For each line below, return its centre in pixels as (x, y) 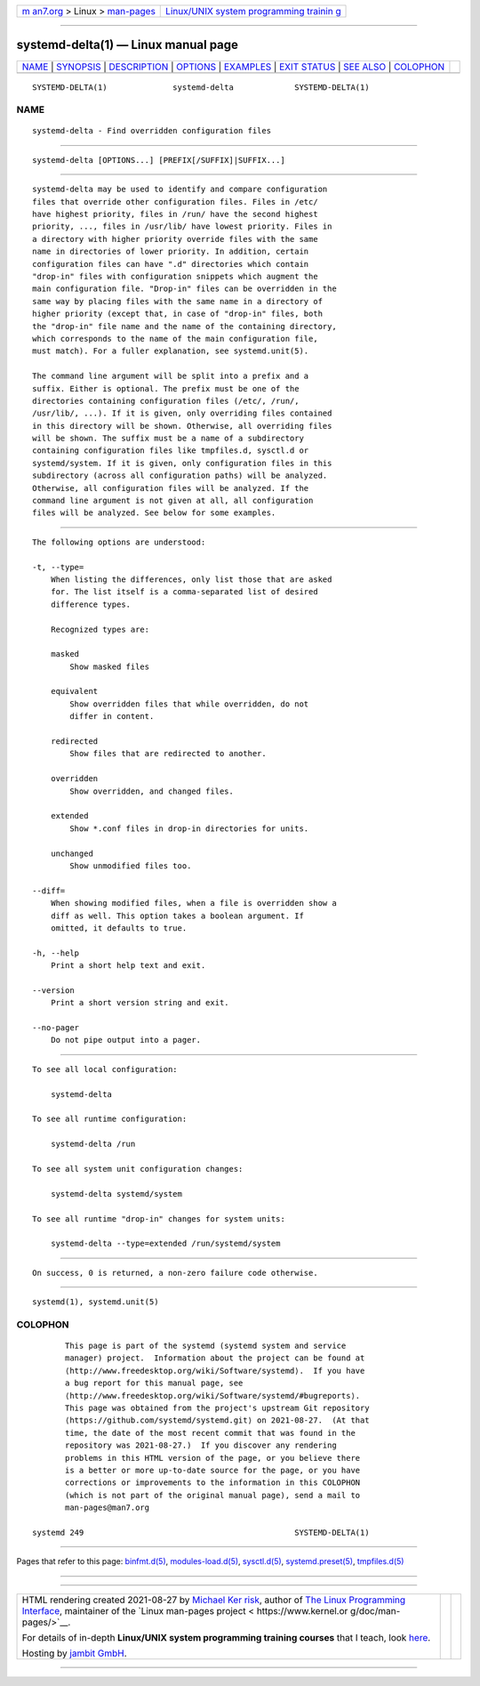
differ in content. (112, 717)
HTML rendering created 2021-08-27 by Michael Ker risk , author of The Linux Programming (214, 1600)
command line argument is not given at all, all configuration (173, 501)
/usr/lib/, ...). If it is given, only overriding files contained (182, 413)
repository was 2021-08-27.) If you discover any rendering (201, 1445)
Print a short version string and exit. (140, 1003)
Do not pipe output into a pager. (126, 1040)
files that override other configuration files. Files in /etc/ (176, 202)
